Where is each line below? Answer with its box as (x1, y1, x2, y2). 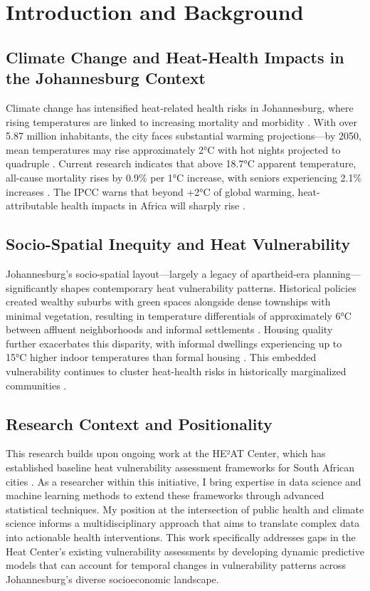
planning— (312, 266, 361, 281)
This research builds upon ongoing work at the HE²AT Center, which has (6, 446, 326, 461)
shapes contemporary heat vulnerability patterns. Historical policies (60, 280, 356, 295)
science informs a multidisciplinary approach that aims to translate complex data (6, 516, 360, 530)
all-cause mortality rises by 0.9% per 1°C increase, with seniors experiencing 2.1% (6, 169, 362, 184)
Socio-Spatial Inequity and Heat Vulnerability (6, 233, 351, 255)
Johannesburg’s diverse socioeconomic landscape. (6, 571, 219, 586)
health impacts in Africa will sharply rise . (60, 198, 245, 213)
